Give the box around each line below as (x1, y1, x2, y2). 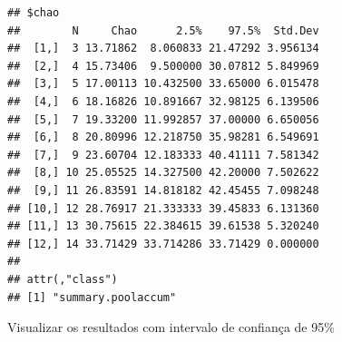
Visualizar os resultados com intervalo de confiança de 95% (7, 318, 335, 337)
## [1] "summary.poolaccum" (7, 290, 177, 304)
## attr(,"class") (7, 272, 118, 286)
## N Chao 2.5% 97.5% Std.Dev (7, 24, 319, 37)
